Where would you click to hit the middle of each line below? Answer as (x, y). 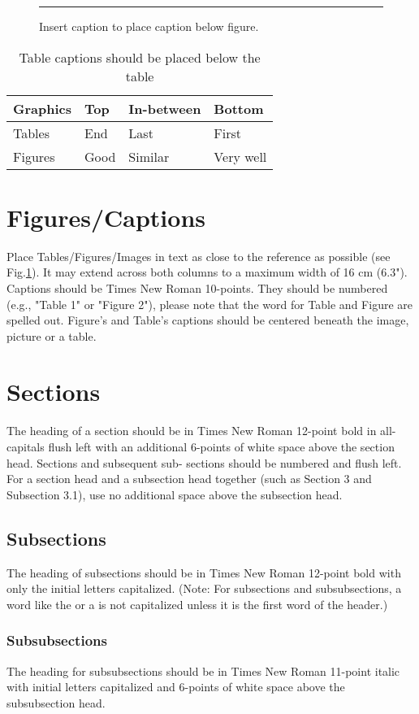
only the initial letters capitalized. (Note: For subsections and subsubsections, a (204, 588)
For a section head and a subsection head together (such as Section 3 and (189, 479)
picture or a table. (52, 335)
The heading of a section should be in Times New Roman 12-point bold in (192, 431)
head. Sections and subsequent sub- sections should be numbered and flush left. (204, 462)
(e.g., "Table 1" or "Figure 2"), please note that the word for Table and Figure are (209, 304)
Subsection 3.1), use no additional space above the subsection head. (175, 494)
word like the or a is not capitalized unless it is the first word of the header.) (197, 604)
